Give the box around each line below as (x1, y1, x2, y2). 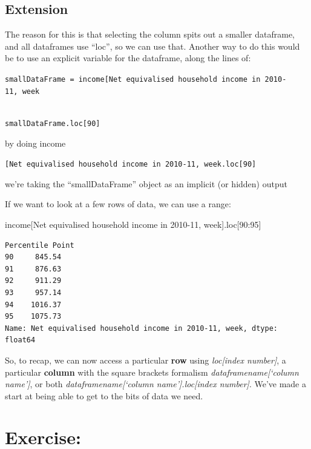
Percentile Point (5, 241, 74, 250)
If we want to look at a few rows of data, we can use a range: (5, 198, 231, 210)
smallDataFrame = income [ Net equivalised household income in (5, 75, 261, 84)
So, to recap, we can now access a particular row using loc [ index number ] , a (5, 353, 286, 366)
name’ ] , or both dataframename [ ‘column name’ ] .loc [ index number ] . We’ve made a (5, 377, 306, 390)
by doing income (5, 136, 66, 149)
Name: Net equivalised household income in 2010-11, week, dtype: (5, 324, 278, 333)
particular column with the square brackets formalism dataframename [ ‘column (5, 365, 299, 378)
